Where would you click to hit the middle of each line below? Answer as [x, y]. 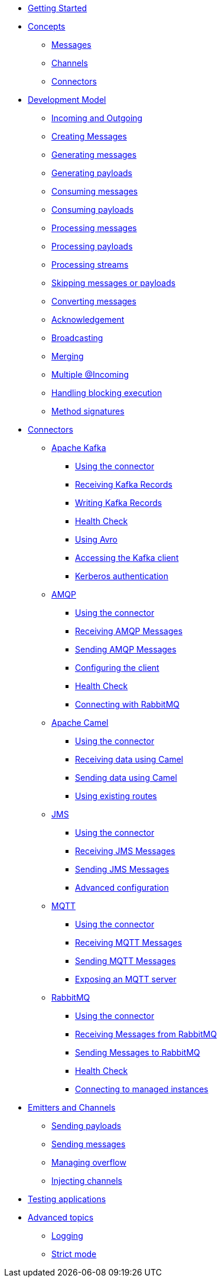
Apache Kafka [79, 448]
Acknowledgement [88, 319]
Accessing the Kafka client [127, 558]
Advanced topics [61, 1217]
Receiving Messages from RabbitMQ [146, 1034]
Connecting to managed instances [142, 1089]
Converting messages [94, 301]
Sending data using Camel [126, 778]
